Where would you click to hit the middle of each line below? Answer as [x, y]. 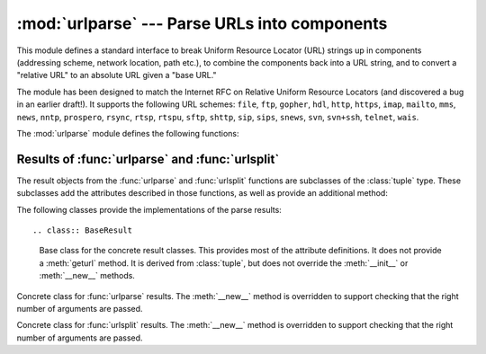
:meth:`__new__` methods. [87, 276]
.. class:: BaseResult [83, 230]
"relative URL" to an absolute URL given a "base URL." [117, 75]
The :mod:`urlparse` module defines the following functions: [128, 133]
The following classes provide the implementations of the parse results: [149, 209]
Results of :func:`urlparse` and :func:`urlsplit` [148, 159]
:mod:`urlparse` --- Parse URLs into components [202, 23]
